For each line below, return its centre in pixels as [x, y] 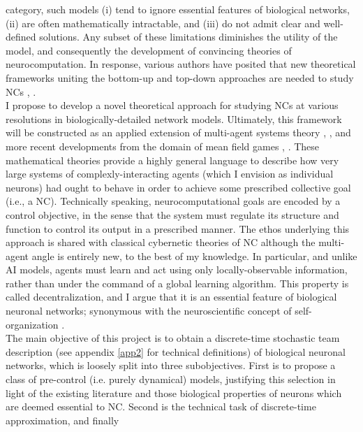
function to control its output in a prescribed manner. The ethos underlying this [178, 228]
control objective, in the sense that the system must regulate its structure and [172, 214]
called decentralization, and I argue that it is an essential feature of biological [171, 297]
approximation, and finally [62, 420]
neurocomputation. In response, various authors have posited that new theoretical [181, 64]
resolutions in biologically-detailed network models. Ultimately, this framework [174, 118]
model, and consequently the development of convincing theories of [149, 50]
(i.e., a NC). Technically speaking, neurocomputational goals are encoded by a [173, 201]
